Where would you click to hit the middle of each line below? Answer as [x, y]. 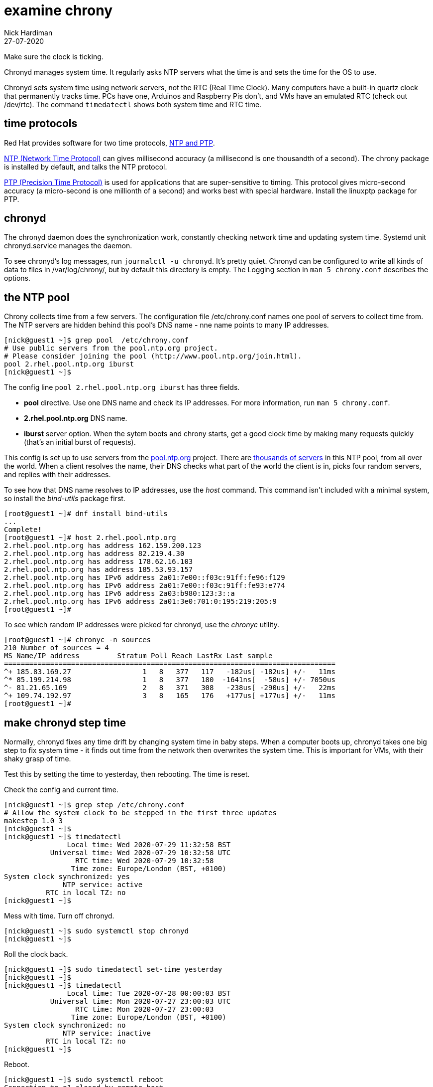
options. [17, 278]
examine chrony [58, 10]
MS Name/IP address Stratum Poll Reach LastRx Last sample [138, 656]
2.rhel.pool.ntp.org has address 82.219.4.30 [94, 554]
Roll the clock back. [36, 954]
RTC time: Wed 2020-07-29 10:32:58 [145, 861]
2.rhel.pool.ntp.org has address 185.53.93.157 [99, 570]
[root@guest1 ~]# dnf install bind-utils [86, 514]
